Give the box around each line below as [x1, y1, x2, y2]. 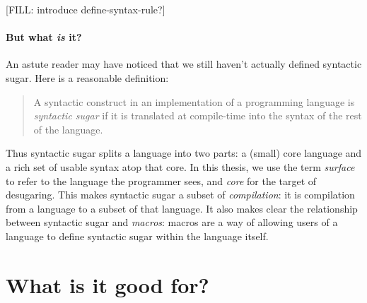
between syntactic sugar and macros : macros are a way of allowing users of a [6, 215, 338, 230]
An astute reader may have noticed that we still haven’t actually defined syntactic [6, 57, 362, 71]
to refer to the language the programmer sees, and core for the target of [6, 173, 317, 188]
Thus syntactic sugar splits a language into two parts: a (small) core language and [6, 145, 362, 160]
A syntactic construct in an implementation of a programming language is [33, 94, 355, 109]
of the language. [33, 121, 103, 136]
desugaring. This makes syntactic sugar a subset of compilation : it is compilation [6, 187, 355, 202]
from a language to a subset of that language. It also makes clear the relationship [6, 201, 358, 215]
